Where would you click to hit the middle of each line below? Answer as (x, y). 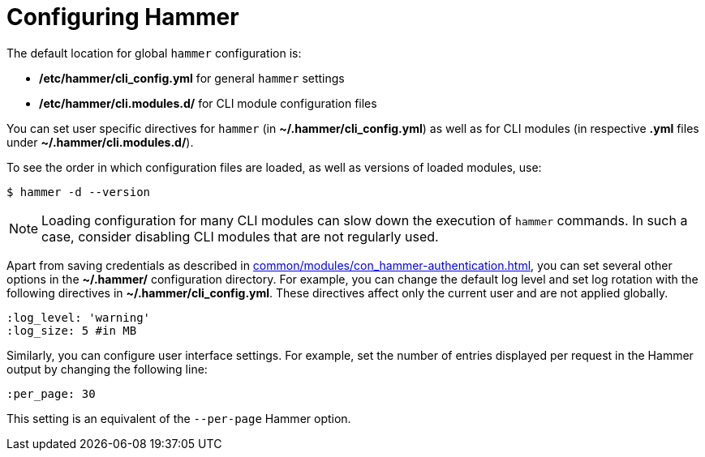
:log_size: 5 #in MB (72, 330)
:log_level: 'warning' (79, 317)
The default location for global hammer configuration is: (154, 53)
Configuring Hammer (123, 17)
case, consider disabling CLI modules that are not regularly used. (240, 236)
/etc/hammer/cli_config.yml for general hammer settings (192, 78)
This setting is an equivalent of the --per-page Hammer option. (179, 418)
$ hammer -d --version (79, 192)
